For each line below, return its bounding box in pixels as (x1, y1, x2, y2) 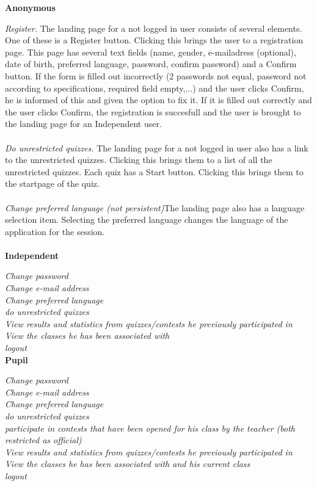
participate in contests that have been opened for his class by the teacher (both (5, 421, 295, 434)
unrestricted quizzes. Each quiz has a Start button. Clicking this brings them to (5, 165, 304, 178)
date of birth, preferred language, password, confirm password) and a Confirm (5, 57, 297, 70)
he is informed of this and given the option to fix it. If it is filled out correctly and (5, 93, 312, 106)
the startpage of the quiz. (5, 177, 100, 190)
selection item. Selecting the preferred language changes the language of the (5, 213, 288, 226)
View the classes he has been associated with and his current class (5, 457, 250, 470)
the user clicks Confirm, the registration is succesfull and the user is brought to (5, 105, 301, 118)
